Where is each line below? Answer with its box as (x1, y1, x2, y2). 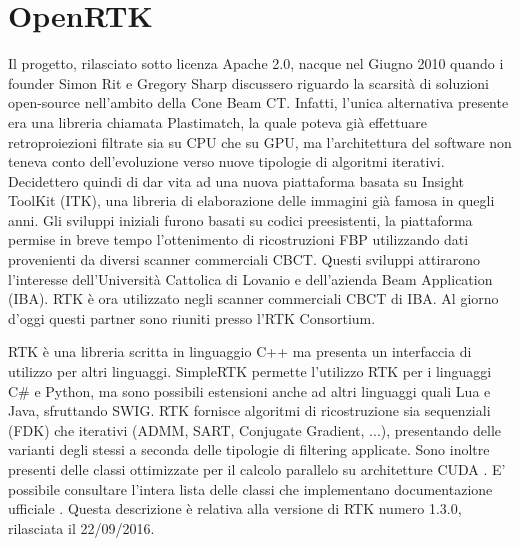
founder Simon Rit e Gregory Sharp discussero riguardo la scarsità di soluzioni (8, 72, 489, 93)
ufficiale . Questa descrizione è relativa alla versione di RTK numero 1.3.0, (8, 498, 462, 519)
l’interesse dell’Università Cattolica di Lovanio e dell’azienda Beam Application (8, 268, 493, 289)
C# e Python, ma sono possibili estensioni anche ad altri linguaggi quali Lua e (8, 380, 491, 401)
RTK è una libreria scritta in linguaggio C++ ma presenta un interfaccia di (8, 341, 472, 362)
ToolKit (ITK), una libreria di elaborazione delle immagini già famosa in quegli (8, 190, 495, 211)
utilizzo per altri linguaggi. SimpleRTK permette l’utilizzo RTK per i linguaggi (8, 361, 492, 382)
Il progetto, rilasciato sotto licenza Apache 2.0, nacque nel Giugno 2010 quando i (8, 53, 504, 74)
